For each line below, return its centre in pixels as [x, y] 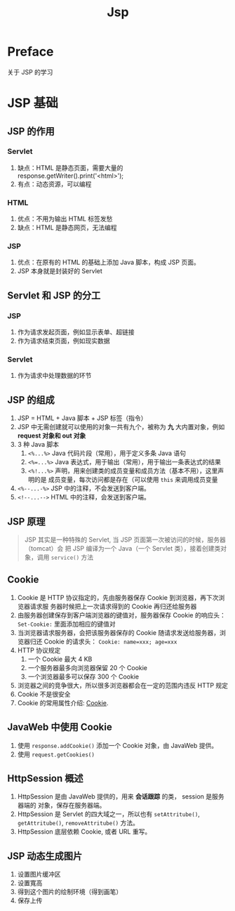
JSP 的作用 [31, 131]
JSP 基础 [33, 103]
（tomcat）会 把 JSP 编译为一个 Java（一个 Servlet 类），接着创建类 [122, 549]
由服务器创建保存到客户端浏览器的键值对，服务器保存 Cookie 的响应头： [121, 615]
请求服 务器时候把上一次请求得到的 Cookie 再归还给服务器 [113, 606]
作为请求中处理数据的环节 [54, 376]
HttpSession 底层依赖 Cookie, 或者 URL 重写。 [84, 832]
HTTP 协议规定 [39, 650]
